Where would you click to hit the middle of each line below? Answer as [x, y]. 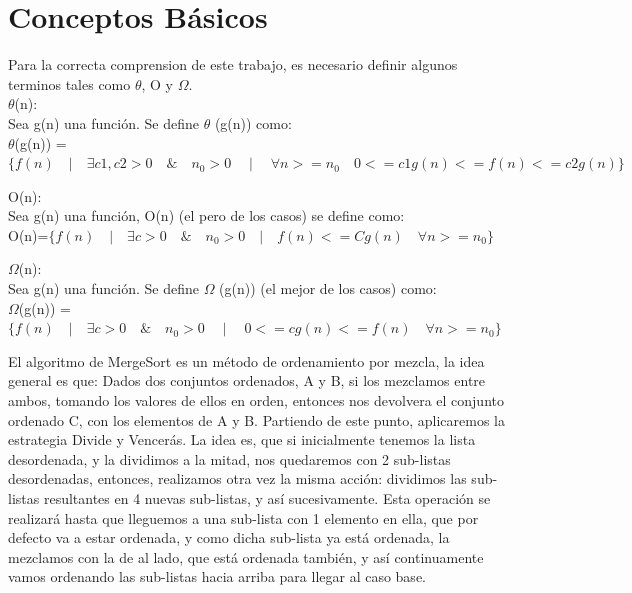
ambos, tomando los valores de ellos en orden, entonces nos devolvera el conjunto [256, 400]
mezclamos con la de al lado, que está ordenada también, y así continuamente [246, 556]
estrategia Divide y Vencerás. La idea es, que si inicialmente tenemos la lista [242, 439]
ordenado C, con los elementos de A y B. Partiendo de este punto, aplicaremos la [256, 419]
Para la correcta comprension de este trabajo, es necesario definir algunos [233, 64]
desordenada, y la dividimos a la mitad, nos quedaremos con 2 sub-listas [229, 458]
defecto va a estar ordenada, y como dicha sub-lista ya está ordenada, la [229, 537]
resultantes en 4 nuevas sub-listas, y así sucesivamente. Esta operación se [267, 498]
